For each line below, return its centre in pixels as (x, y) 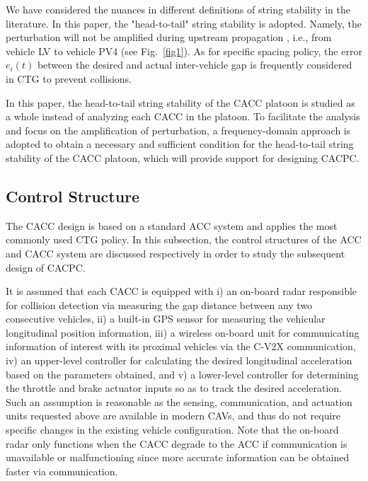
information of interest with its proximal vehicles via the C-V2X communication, (181, 346)
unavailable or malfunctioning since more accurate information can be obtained (178, 457)
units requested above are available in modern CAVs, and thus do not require (173, 416)
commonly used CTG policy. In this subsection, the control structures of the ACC (184, 239)
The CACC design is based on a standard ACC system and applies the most (172, 225)
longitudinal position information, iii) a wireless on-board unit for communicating (183, 332)
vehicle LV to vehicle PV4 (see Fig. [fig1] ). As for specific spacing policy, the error (184, 51)
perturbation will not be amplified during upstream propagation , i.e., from (169, 37)
